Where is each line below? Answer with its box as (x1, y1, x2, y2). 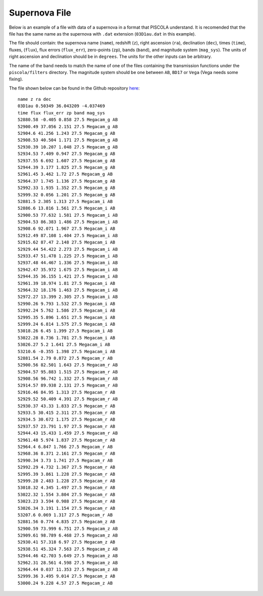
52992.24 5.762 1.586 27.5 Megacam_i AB (18, 308, 115, 314)
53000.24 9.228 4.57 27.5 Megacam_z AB (18, 580, 113, 586)
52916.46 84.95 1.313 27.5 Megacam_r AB (18, 390, 115, 395)
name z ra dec (18, 96, 51, 102)
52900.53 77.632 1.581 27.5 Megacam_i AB (18, 212, 118, 218)
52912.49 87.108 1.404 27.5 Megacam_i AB (18, 233, 118, 238)
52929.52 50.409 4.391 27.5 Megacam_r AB (18, 396, 118, 402)
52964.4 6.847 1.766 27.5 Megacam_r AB (18, 444, 113, 449)
